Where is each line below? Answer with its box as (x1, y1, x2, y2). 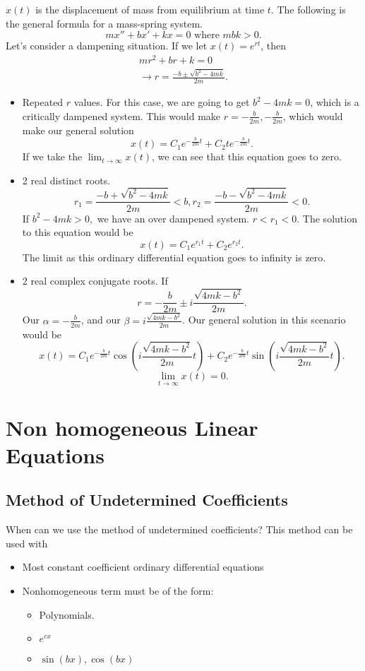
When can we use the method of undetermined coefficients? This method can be (6, 522, 353, 537)
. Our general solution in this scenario (182, 312, 346, 327)
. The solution (297, 210, 357, 225)
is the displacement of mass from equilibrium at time (35, 2, 265, 16)
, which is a (310, 95, 359, 109)
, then (261, 38, 287, 53)
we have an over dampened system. (97, 210, 249, 225)
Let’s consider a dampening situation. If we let (6, 38, 208, 53)
